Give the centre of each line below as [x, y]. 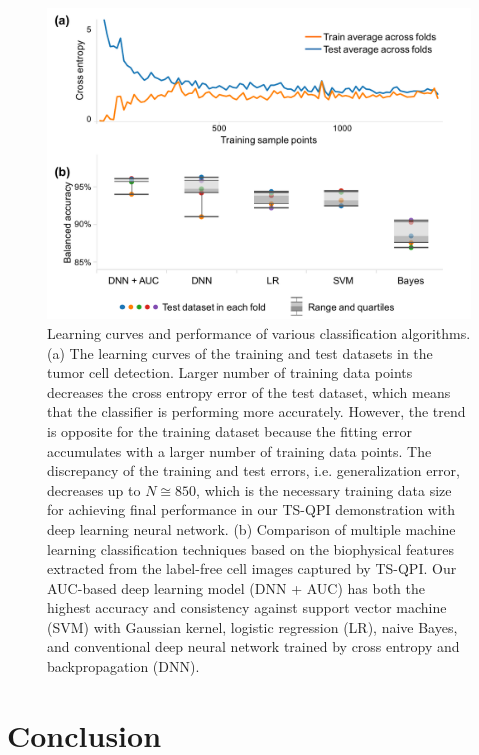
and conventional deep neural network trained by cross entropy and [253, 646]
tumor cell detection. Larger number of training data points [230, 372]
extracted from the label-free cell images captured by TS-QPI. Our [252, 568]
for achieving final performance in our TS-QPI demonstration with [251, 509]
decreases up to [94, 489]
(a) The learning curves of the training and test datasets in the [240, 352]
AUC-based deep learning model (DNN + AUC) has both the [236, 587]
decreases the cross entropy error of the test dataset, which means [249, 391]
